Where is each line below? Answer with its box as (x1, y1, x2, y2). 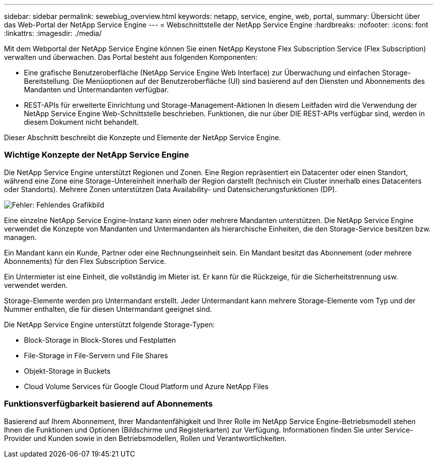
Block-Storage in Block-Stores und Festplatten (24, 335, 176, 344)
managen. (4, 232, 37, 241)
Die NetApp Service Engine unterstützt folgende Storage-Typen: (4, 320, 215, 329)
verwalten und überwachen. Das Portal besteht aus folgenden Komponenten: (4, 53, 257, 61)
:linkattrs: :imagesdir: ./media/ (4, 29, 102, 37)
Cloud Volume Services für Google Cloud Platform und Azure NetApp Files (24, 382, 269, 391)
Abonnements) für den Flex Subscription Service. (4, 256, 166, 265)
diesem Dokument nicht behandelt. (24, 118, 139, 126)
